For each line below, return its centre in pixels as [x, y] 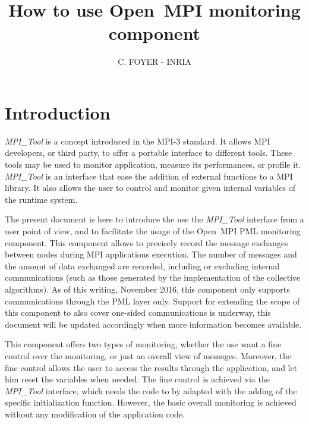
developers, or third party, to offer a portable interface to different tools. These [149, 153]
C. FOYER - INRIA [154, 62]
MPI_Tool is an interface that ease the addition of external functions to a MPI [149, 176]
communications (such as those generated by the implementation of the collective [153, 277]
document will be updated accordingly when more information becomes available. [153, 324]
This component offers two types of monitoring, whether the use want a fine [143, 344]
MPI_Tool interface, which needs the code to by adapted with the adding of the [151, 390]
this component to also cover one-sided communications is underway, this [138, 312]
